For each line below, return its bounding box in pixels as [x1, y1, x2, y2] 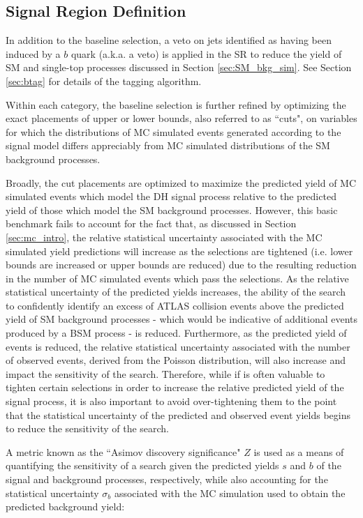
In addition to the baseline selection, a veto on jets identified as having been [6, 33, 332, 47]
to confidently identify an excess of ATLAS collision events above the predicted [6, 298, 344, 312]
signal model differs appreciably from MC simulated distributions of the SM [6, 138, 330, 153]
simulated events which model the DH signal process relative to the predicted [6, 189, 336, 204]
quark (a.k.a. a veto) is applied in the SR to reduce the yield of [71, 46, 342, 61]
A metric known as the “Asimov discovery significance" [6, 444, 241, 459]
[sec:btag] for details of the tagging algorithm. [6, 73, 202, 88]
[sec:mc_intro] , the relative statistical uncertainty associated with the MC [6, 229, 323, 244]
